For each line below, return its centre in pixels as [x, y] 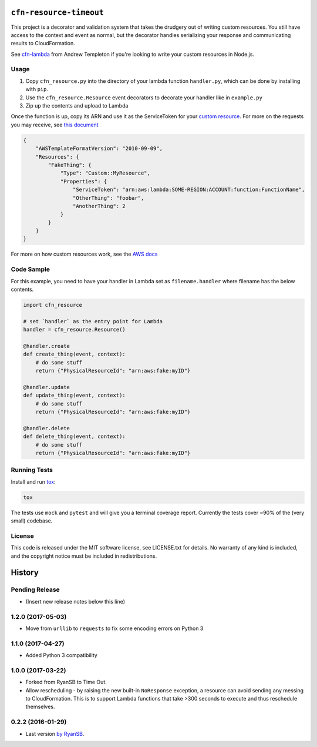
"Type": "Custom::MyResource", [105, 173]
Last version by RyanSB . [55, 733]
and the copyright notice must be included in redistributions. [84, 556]
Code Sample [30, 269]
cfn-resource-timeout [57, 13]
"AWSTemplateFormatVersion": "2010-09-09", [99, 149]
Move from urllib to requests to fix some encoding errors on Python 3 [114, 628]
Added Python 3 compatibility [62, 655]
